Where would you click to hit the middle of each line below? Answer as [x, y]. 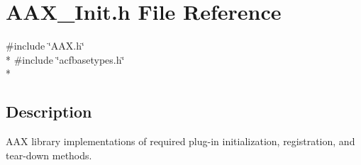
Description [49, 112]
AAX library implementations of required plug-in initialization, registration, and [180, 141]
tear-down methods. [49, 155]
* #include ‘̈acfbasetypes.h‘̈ [65, 59]
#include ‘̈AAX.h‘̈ [45, 46]
